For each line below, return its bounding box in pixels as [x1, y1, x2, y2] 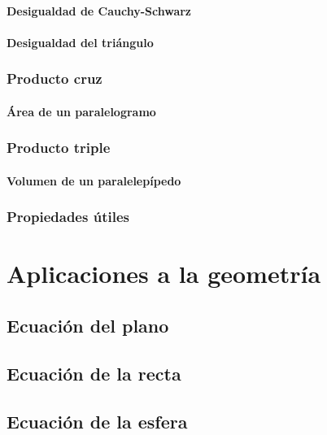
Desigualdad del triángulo [7, 33, 154, 50]
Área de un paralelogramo [7, 102, 156, 120]
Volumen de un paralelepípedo [7, 172, 181, 189]
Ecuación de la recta [7, 360, 181, 385]
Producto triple [7, 137, 111, 158]
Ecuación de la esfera [7, 408, 188, 433]
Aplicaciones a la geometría [7, 257, 321, 290]
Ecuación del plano [7, 313, 169, 338]
